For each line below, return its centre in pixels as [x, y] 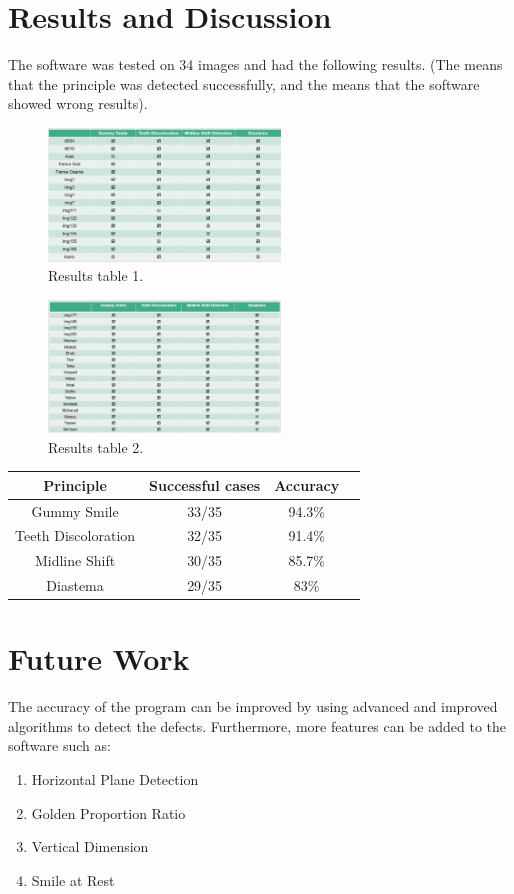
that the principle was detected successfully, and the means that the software [244, 83]
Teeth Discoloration [75, 535]
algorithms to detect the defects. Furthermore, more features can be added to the [257, 725]
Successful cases [205, 484]
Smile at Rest [73, 879]
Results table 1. [96, 275]
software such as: [59, 745]
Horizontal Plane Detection [115, 779]
